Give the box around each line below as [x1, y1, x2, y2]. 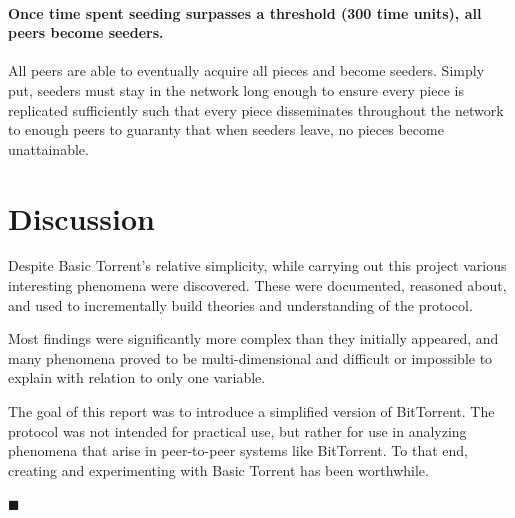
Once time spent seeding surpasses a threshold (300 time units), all [8, 2, 482, 23]
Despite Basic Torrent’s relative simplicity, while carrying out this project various [8, 255, 507, 276]
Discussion [8, 197, 155, 238]
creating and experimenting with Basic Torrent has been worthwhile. [8, 459, 429, 480]
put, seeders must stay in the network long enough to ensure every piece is [8, 79, 464, 100]
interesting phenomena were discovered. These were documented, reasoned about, [8, 275, 507, 296]
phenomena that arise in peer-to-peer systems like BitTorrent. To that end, [8, 440, 468, 461]
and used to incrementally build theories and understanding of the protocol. [8, 294, 473, 315]
